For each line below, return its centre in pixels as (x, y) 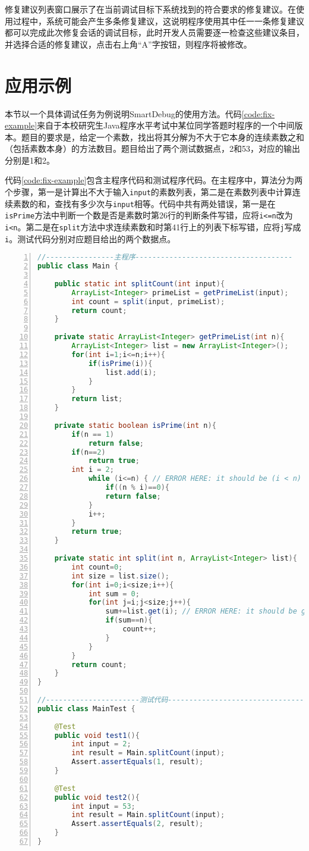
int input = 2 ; (101, 744)
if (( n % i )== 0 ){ (138, 488)
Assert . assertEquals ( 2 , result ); (138, 824)
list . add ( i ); (131, 372)
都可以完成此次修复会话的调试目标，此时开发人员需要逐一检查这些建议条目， (154, 32)
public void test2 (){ (97, 797)
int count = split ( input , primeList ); (148, 301)
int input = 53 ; (103, 806)
